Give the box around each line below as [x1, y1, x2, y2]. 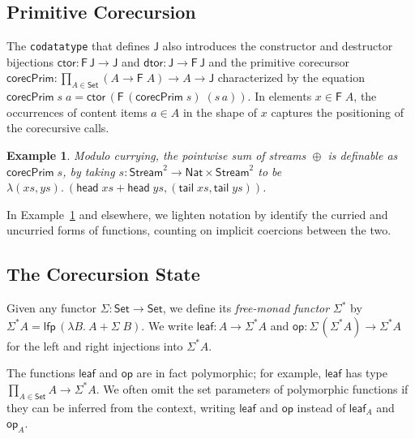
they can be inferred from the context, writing [6, 398, 236, 415]
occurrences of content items [6, 103, 148, 120]
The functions [6, 364, 75, 381]
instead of [297, 398, 346, 415]
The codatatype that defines [6, 37, 150, 54]
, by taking [62, 162, 115, 179]
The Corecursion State [6, 261, 200, 286]
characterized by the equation [217, 69, 365, 86]
